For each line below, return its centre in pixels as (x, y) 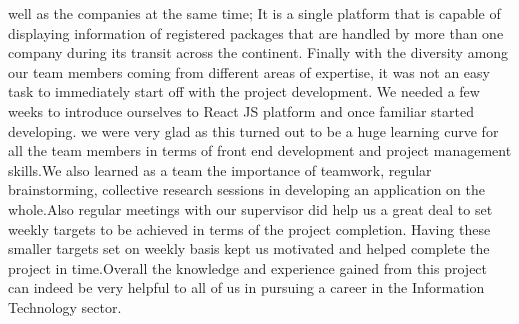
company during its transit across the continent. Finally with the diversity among (258, 52)
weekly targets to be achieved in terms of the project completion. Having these (249, 228)
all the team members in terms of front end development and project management (260, 150)
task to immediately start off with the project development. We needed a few (244, 91)
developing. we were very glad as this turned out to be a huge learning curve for (253, 130)
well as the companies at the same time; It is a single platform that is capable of (254, 13)
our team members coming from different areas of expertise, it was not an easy (249, 71)
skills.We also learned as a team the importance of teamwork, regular (220, 169)
